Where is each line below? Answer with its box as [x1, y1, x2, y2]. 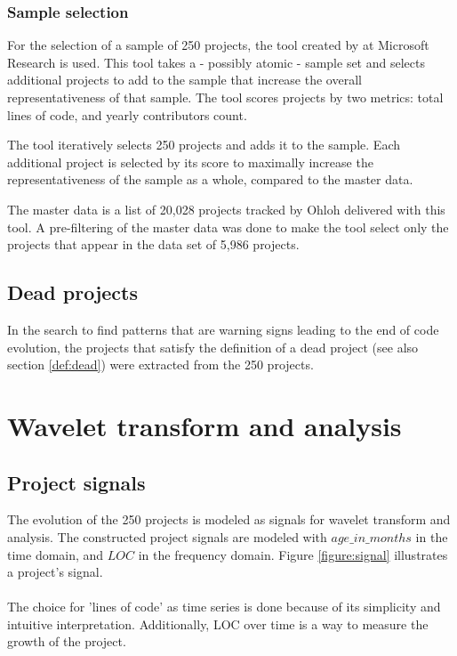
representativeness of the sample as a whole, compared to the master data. [7, 170, 413, 189]
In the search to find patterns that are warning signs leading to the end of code [7, 320, 439, 338]
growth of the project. [7, 632, 126, 651]
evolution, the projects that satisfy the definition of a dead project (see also [7, 337, 419, 356]
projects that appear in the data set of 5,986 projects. [7, 235, 300, 254]
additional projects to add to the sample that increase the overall [7, 70, 362, 89]
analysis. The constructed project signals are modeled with [7, 527, 327, 546]
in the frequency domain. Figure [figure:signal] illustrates [138, 545, 448, 563]
